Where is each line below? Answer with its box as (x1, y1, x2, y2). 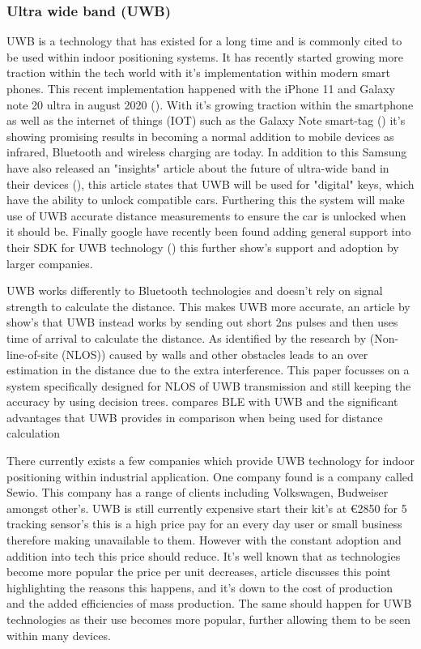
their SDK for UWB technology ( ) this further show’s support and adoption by (6, 238, 399, 255)
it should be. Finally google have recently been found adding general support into (6, 223, 411, 240)
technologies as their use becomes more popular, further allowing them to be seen (6, 611, 411, 627)
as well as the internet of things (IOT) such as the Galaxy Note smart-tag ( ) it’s (6, 112, 406, 129)
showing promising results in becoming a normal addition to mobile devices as (6, 127, 394, 144)
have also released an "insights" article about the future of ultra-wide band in (6, 159, 389, 176)
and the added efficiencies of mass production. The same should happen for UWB (6, 595, 412, 612)
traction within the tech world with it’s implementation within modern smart (6, 64, 390, 81)
